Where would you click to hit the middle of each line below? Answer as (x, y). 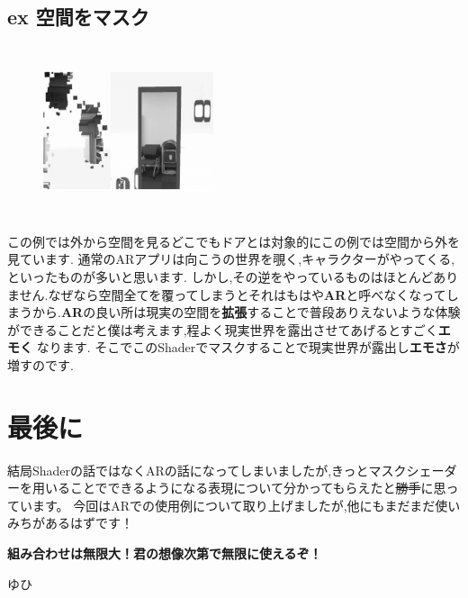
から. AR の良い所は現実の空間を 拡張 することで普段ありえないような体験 (246, 312)
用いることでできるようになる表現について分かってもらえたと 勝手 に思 (239, 488)
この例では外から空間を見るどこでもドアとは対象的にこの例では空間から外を (234, 241)
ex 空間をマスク (78, 17)
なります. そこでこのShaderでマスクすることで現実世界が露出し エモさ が (248, 347)
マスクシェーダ (413, 470)
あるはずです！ (89, 523)
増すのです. (40, 364)
